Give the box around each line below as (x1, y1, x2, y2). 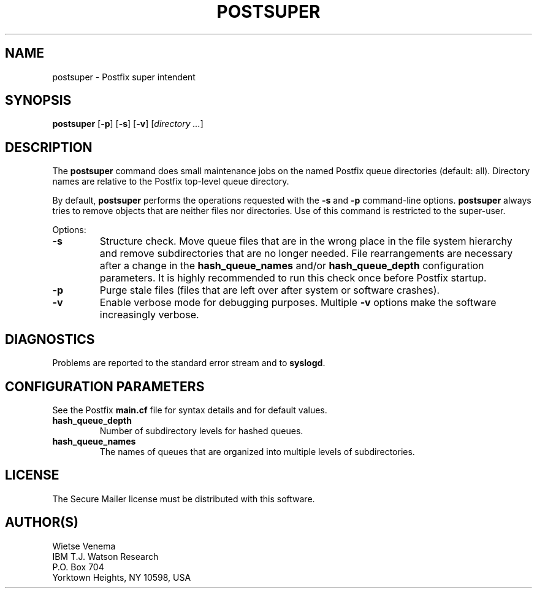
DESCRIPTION (5, 139, 93, 155)
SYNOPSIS (5, 93, 72, 109)
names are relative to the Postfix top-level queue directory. (52, 176, 289, 187)
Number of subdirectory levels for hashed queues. (99, 425, 303, 436)
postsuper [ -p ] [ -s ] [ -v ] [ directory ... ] (52, 118, 204, 129)
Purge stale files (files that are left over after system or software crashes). (99, 284, 440, 297)
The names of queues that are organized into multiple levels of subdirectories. (99, 446, 415, 457)
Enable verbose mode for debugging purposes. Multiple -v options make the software (99, 296, 497, 309)
